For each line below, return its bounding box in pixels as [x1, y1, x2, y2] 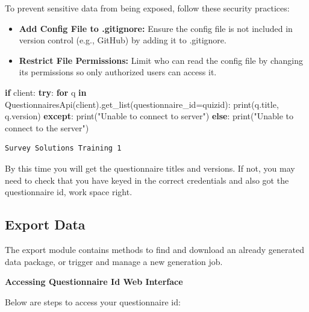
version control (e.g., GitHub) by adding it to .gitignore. [19, 34, 226, 46]
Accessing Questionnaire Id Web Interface [5, 275, 183, 288]
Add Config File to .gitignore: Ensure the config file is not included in [19, 22, 293, 34]
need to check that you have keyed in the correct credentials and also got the [5, 173, 289, 186]
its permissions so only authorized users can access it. [19, 66, 217, 78]
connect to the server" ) [5, 121, 89, 134]
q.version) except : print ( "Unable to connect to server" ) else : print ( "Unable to [5, 110, 294, 122]
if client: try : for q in [5, 86, 87, 98]
